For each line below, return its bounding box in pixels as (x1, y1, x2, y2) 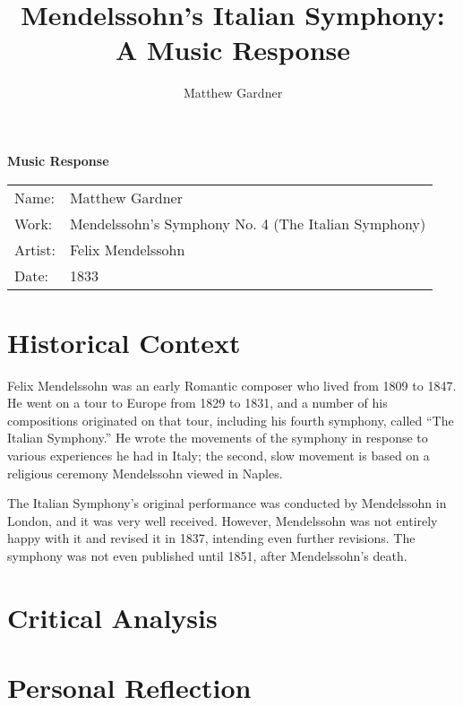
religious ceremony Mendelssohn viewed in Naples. (7, 463, 283, 482)
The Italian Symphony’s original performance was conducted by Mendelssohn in (7, 494, 447, 512)
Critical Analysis (7, 598, 218, 635)
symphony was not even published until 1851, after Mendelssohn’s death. (7, 546, 407, 564)
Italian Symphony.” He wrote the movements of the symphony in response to (7, 428, 428, 447)
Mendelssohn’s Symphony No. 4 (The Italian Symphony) (69, 212, 426, 234)
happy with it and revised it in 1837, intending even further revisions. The (7, 529, 416, 547)
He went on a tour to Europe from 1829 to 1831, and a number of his (7, 393, 388, 412)
